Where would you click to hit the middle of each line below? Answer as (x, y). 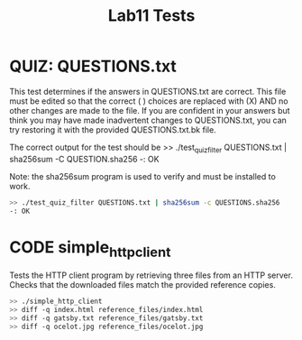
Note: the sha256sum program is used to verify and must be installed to (143, 176)
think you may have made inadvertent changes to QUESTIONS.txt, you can (148, 120)
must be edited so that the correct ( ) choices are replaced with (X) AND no (149, 101)
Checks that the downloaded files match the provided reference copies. (143, 285)
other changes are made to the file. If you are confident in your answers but (150, 110)
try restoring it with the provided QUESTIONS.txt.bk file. (113, 129)
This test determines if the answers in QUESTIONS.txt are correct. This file (148, 91)
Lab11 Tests (151, 16)
